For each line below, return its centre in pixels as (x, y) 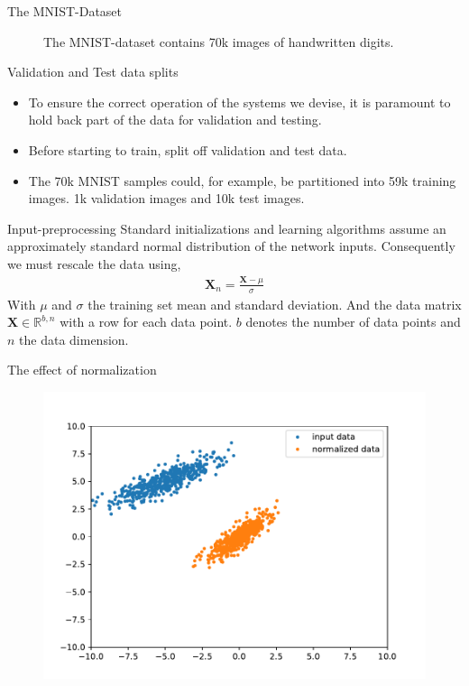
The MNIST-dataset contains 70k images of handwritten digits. (219, 41)
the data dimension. (74, 339)
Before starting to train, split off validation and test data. (188, 149)
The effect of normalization (82, 370)
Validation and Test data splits (93, 72)
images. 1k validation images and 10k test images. (166, 198)
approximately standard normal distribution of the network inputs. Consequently (231, 246)
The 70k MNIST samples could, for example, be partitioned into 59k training (242, 180)
